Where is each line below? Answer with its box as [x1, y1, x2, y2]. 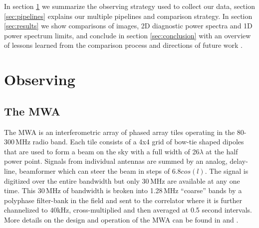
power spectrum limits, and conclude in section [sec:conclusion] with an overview [4, 30, 251, 40]
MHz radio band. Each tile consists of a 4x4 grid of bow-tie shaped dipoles [15, 136, 244, 147]
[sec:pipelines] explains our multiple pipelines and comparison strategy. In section [4, 10, 253, 21]
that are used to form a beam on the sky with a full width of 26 [4, 146, 200, 156]
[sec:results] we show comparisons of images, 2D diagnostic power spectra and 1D [4, 20, 253, 31]
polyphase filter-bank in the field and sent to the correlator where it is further [4, 195, 242, 205]
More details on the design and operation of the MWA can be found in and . [4, 214, 239, 225]
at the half [206, 146, 238, 156]
